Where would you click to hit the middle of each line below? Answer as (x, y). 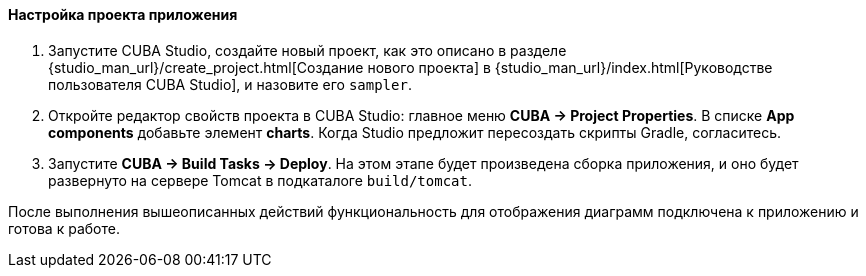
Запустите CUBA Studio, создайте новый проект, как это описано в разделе (307, 50)
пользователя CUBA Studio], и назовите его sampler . (230, 84)
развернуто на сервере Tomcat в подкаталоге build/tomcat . (260, 180)
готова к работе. (64, 228)
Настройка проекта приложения (123, 14)
